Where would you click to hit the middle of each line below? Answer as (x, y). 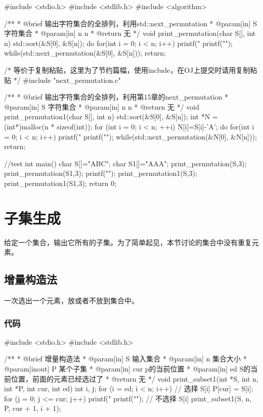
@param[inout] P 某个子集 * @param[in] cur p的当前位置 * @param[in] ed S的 (127, 369)
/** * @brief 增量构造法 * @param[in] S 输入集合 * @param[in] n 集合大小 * (125, 359)
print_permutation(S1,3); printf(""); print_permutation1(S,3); (101, 173)
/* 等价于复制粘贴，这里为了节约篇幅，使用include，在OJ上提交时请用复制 (127, 69)
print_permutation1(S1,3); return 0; (60, 183)
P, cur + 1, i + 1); (33, 408)
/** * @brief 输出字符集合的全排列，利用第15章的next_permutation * (116, 97)
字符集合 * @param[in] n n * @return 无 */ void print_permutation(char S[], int (130, 33)
